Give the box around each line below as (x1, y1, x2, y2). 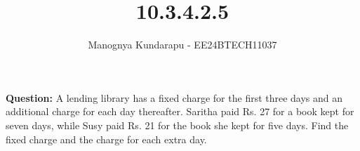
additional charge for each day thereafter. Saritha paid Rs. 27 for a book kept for (6, 104, 354, 119)
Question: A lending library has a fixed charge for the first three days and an (6, 90, 343, 105)
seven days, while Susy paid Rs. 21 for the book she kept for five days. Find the (6, 117, 349, 132)
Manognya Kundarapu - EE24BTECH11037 (88, 37, 277, 52)
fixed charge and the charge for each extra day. (6, 131, 207, 146)
